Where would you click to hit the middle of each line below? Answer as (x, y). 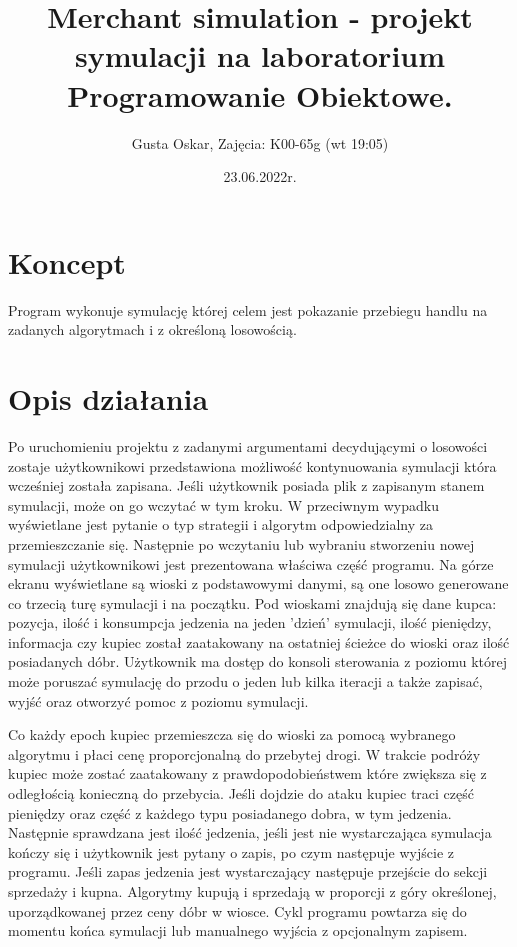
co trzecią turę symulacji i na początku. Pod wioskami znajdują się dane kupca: (252, 602)
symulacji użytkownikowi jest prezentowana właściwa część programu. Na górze (251, 563)
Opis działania (108, 398)
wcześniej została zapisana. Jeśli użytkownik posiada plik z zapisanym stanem (246, 485)
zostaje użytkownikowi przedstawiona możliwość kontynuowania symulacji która (252, 465)
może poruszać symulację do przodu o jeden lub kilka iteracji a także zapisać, (245, 681)
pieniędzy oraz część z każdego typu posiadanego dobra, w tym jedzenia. (230, 812)
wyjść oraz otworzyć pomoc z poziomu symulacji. (158, 700)
